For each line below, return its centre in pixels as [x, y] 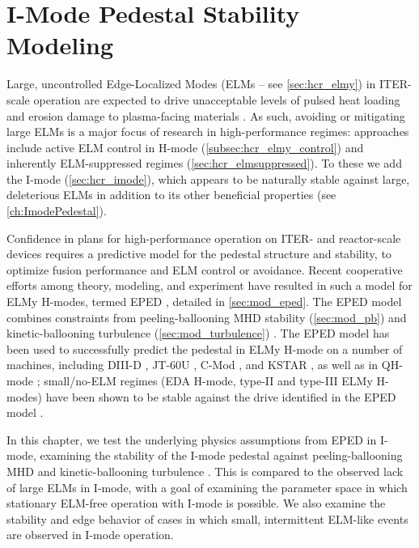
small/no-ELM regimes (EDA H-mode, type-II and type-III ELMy [208, 380]
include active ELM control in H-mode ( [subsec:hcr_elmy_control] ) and [185, 147]
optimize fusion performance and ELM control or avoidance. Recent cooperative [205, 269]
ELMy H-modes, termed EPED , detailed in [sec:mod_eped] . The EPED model [204, 302]
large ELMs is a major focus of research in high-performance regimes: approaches [208, 132]
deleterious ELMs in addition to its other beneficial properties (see [171, 195]
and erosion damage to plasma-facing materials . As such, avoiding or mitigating [206, 115]
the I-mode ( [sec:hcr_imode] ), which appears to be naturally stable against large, [208, 178]
